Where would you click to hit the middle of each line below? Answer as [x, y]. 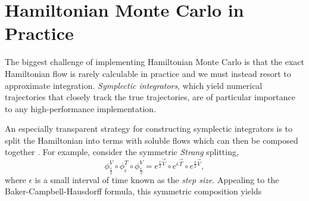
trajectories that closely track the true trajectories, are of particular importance [150, 97]
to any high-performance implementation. [81, 108]
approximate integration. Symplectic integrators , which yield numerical [134, 85]
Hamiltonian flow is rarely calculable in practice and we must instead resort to [148, 73]
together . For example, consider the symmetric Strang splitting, [122, 152]
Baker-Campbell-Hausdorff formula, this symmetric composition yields [133, 191]
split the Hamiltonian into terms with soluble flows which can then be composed [152, 140]
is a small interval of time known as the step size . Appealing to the [157, 179]
